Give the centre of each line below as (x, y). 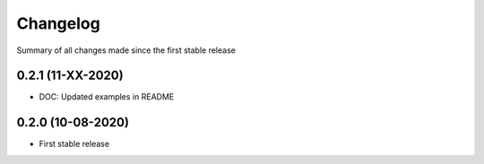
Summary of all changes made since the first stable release (126, 50)
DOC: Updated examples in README (107, 97)
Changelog (58, 23)
